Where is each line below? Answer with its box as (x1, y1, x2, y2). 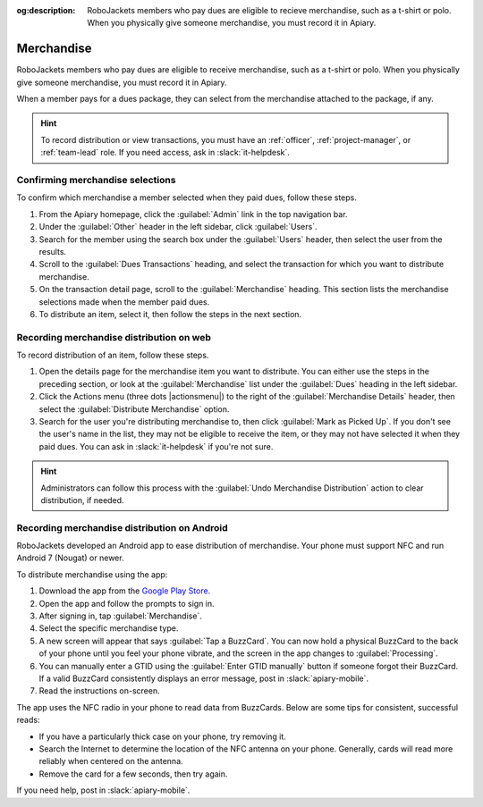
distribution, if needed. (40, 494, 124, 505)
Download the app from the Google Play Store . (38, 585, 211, 596)
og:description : (16, 5, 76, 15)
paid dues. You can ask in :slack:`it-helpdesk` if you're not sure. (38, 441, 274, 451)
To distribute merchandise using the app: (16, 568, 168, 580)
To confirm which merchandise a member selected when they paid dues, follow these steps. (16, 192, 358, 203)
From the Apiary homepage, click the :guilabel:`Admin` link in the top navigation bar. (38, 208, 348, 219)
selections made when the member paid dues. (38, 296, 210, 307)
